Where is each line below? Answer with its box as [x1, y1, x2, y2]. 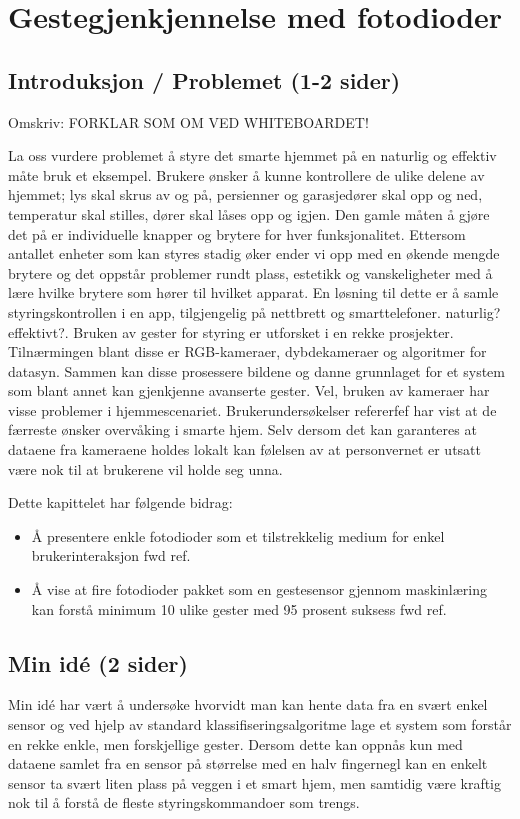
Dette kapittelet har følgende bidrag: [8, 492, 233, 513]
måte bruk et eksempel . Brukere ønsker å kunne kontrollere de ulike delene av [8, 164, 485, 185]
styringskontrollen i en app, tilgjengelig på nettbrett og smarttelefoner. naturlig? [8, 301, 501, 322]
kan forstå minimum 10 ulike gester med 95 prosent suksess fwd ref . [31, 598, 447, 619]
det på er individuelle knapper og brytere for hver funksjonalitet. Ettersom [8, 223, 466, 244]
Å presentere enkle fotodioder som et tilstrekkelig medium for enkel [31, 525, 445, 546]
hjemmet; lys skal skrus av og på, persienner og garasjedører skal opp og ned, [8, 184, 483, 205]
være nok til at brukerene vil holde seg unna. [8, 458, 283, 479]
